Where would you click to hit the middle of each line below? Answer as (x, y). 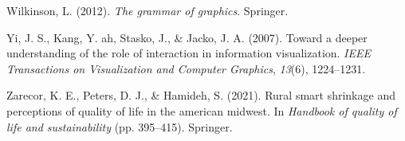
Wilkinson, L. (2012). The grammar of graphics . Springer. (147, 10)
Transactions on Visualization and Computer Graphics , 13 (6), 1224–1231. (186, 68)
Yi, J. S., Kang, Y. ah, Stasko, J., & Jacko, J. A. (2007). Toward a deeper (187, 37)
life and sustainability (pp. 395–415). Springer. (120, 126)
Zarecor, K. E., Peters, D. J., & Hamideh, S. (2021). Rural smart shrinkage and (201, 95)
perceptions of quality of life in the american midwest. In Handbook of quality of (202, 110)
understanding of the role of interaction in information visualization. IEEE (189, 53)
